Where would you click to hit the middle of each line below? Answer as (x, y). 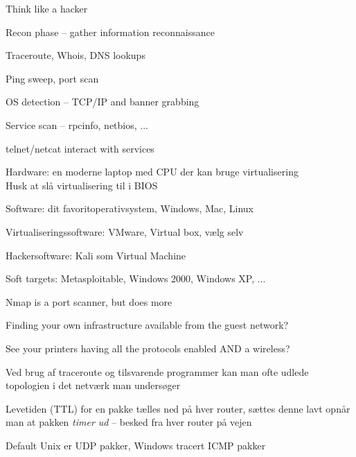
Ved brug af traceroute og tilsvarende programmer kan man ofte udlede (157, 371)
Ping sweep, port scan (52, 78)
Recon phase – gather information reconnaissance (110, 32)
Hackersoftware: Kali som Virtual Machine (96, 255)
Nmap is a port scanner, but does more (89, 301)
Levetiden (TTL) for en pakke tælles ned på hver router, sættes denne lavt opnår (178, 408)
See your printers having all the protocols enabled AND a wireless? (148, 348)
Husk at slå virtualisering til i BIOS (82, 185)
